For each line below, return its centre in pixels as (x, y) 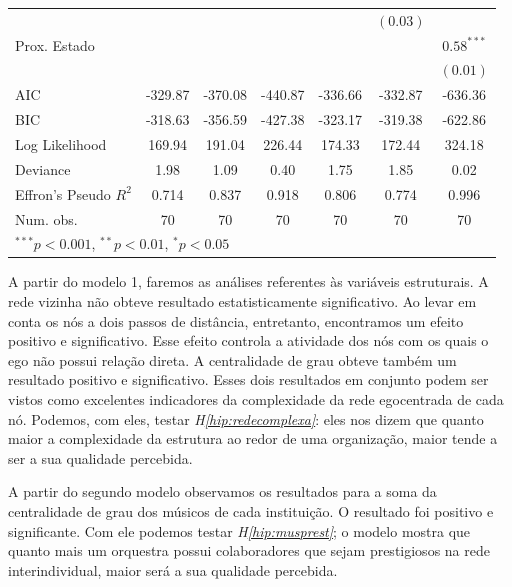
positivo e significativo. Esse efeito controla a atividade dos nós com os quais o (248, 340)
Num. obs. (46, 218)
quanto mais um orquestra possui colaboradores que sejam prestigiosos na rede (249, 550)
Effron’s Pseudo (63, 193)
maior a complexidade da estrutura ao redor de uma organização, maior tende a (253, 438)
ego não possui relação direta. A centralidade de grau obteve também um (232, 359)
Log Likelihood (61, 143)
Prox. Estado (55, 44)
